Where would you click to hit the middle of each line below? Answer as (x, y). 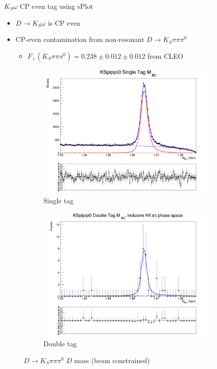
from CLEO (165, 55)
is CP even (64, 22)
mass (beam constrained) (112, 360)
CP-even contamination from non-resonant (80, 39)
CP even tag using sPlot (56, 6)
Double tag (60, 344)
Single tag (58, 200)
